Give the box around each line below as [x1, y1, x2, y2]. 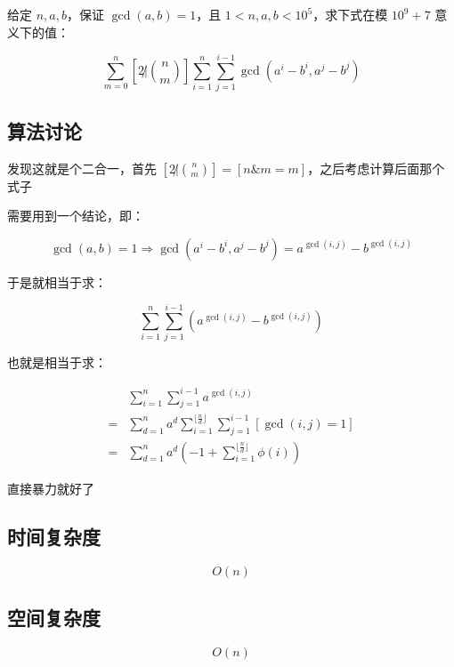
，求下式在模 [312, 5, 388, 23]
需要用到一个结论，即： [7, 206, 144, 225]
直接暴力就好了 [7, 478, 94, 497]
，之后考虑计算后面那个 [307, 158, 445, 177]
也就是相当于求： [7, 353, 107, 372]
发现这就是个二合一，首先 [7, 158, 157, 177]
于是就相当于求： [7, 272, 107, 291]
